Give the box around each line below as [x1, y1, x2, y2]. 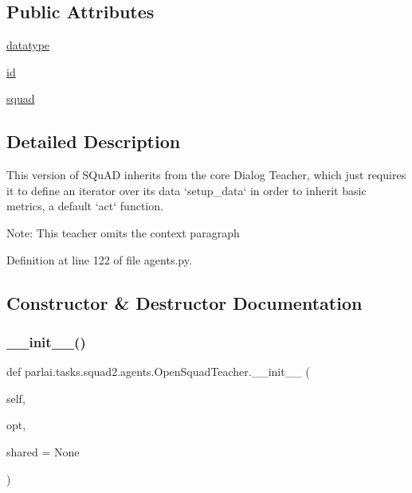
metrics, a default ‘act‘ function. [6, 198, 163, 214]
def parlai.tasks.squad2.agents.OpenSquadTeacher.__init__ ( [6, 363, 310, 380]
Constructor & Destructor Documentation [6, 290, 363, 315]
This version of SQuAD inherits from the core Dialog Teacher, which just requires [6, 166, 406, 183]
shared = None [6, 443, 80, 460]
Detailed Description [6, 129, 181, 154]
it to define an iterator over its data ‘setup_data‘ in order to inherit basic [6, 182, 367, 198]
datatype [6, 37, 50, 53]
